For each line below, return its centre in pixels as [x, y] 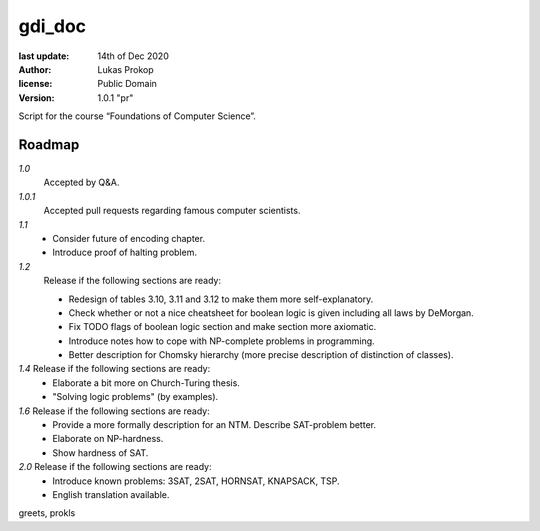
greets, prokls [47, 513]
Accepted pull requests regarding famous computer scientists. [172, 211]
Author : [35, 69]
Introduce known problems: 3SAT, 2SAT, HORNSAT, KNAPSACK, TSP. [196, 481]
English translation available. [111, 494]
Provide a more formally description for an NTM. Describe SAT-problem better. [214, 425]
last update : [44, 56]
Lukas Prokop [125, 69]
